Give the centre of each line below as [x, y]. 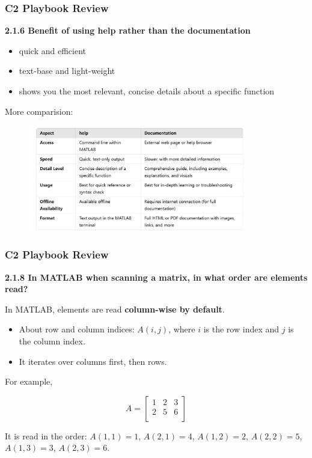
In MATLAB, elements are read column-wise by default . [115, 309]
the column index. [52, 340]
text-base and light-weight [67, 71]
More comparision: [39, 111]
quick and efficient [53, 50]
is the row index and [241, 329]
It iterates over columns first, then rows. [93, 361]
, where [182, 329]
